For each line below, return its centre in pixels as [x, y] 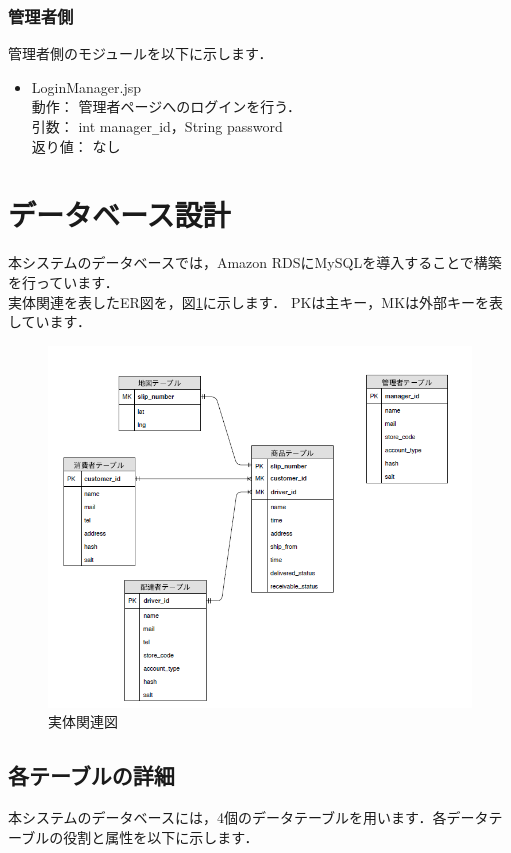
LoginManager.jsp [86, 86]
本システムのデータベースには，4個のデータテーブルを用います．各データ [248, 817]
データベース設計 [119, 214]
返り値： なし [76, 145]
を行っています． [63, 281]
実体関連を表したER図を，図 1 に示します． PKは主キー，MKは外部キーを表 [256, 301]
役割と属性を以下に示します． [161, 836]
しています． [50, 321]
